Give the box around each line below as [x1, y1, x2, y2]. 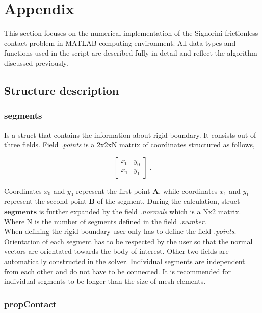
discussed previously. [4, 57, 68, 68]
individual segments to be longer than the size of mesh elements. [4, 276, 206, 286]
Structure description [4, 82, 119, 98]
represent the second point [4, 196, 87, 206]
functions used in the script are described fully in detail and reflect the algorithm [4, 47, 257, 58]
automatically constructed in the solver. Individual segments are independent [4, 256, 245, 267]
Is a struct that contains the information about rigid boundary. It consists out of [4, 129, 256, 140]
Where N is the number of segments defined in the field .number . [4, 216, 206, 226]
